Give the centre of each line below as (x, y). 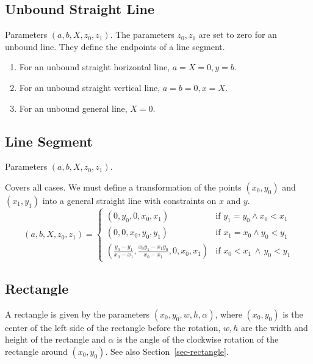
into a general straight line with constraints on (129, 200)
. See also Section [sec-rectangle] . (167, 351)
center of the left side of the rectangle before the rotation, (113, 327)
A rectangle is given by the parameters (77, 314)
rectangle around (36, 351)
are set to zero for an (238, 35)
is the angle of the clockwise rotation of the (198, 339)
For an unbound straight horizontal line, (95, 67)
